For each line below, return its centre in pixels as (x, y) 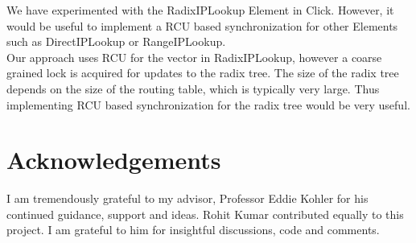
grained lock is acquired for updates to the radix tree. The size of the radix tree (203, 73)
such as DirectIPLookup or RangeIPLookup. (116, 41)
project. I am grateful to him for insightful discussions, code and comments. (193, 230)
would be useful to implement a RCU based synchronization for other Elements (202, 25)
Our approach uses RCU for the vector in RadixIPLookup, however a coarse (194, 57)
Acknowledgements (114, 160)
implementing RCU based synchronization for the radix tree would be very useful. (208, 104)
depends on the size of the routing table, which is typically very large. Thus (193, 88)
